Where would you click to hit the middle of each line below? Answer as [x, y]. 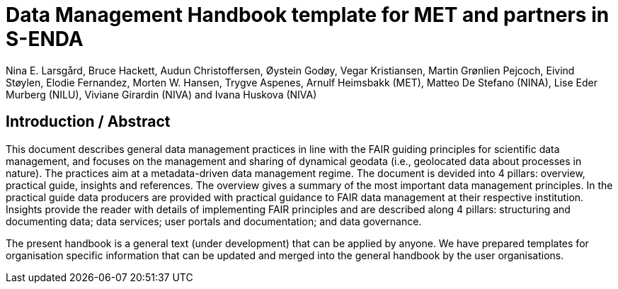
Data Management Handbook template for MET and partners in [308, 15]
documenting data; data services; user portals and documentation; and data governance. [214, 221]
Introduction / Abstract [88, 122]
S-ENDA [45, 39]
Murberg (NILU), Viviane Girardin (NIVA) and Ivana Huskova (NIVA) [161, 94]
